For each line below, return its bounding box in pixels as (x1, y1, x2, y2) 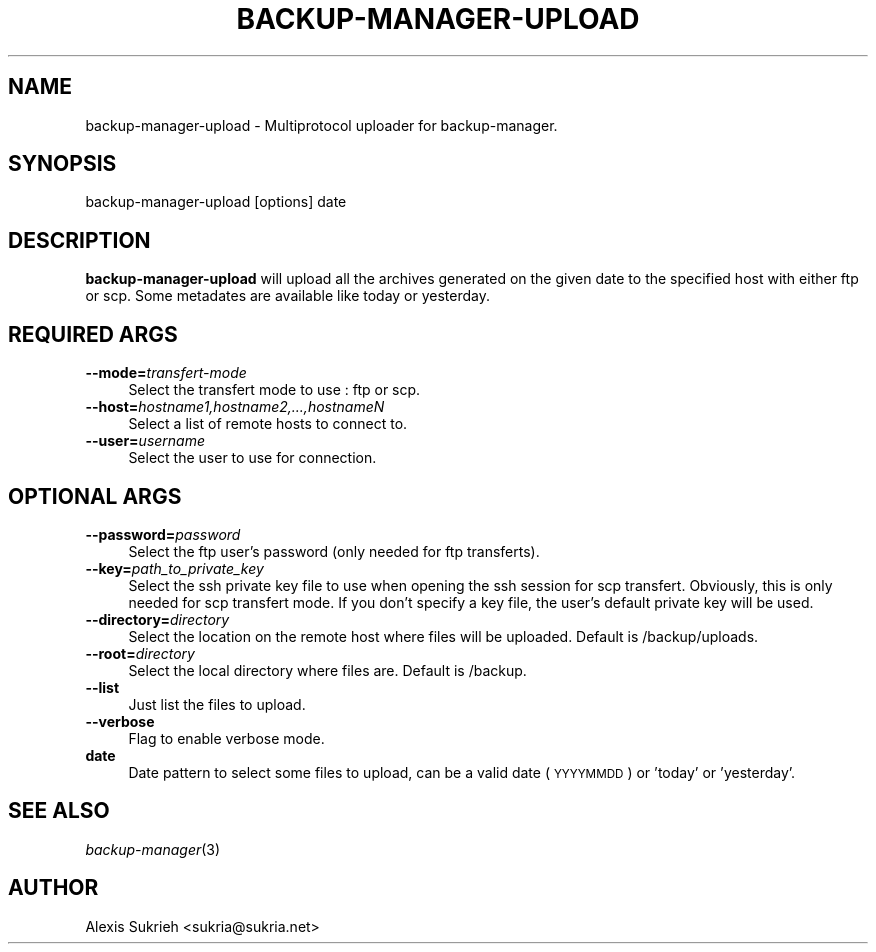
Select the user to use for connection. (128, 449, 377, 467)
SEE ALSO (8, 798, 110, 824)
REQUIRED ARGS (8, 321, 178, 347)
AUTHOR (8, 875, 99, 901)
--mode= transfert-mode (85, 364, 247, 382)
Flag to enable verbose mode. (128, 729, 325, 747)
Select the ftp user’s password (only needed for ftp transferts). (128, 542, 540, 560)
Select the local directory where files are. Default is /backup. (128, 661, 527, 679)
